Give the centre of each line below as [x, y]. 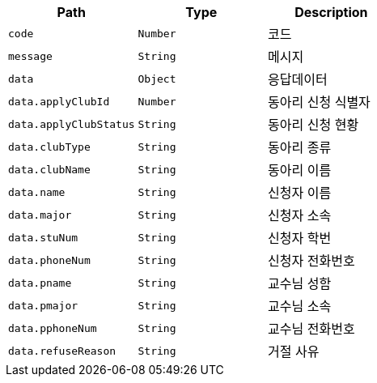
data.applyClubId [59, 101]
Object [157, 79]
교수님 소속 [300, 306]
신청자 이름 [300, 193]
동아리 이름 [300, 170]
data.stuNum [43, 237]
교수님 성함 [300, 283]
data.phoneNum [49, 260]
